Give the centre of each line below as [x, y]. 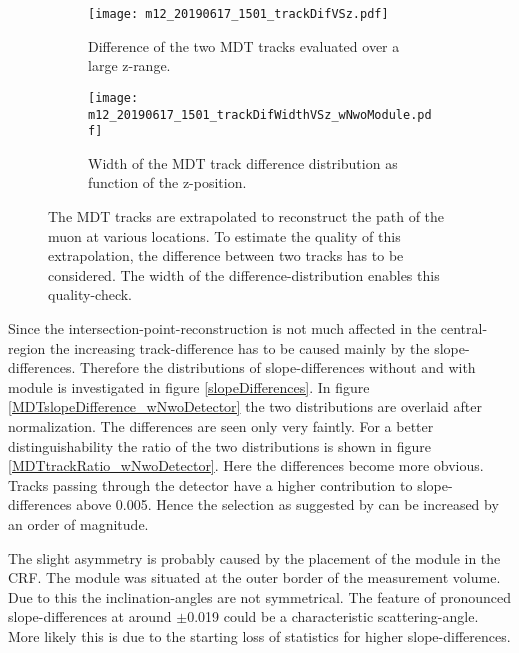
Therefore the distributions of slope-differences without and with [278, 367]
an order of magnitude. [78, 523]
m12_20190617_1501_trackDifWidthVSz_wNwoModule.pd [260, 114]
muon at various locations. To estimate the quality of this [224, 235]
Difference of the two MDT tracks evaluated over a [244, 45]
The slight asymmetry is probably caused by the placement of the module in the [254, 557]
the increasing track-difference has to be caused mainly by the [240, 347]
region [27, 347]
